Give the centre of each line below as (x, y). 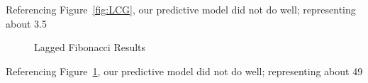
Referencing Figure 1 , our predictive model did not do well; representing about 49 (184, 71)
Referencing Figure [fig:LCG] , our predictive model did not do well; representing (181, 9)
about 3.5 (26, 23)
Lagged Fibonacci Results (90, 47)
